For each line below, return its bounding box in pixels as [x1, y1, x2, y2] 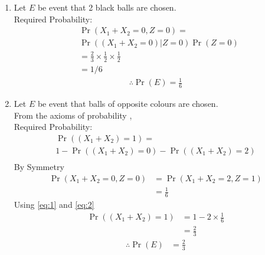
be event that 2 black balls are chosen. [37, 1, 176, 13]
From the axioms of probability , [14, 109, 132, 121]
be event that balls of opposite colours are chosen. [37, 97, 218, 110]
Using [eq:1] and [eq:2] [14, 198, 94, 210]
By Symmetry [14, 160, 64, 172]
